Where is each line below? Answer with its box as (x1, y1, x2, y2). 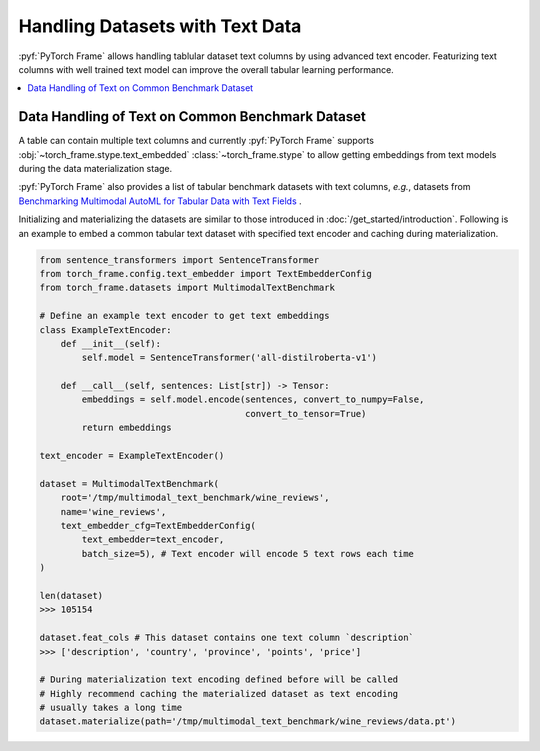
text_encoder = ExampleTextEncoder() (39, 450, 225, 462)
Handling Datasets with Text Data (18, 15, 302, 37)
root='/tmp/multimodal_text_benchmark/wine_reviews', (60, 492, 330, 504)
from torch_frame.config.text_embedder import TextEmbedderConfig (39, 268, 372, 279)
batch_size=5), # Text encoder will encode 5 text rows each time (81, 548, 415, 559)
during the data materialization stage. (18, 163, 173, 175)
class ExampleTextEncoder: (39, 324, 172, 335)
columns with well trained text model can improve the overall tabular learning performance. (18, 63, 394, 75)
